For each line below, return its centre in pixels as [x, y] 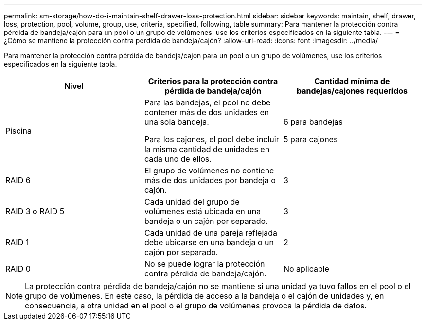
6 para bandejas [313, 122]
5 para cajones [311, 139]
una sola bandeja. [177, 122]
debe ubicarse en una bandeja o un [209, 242]
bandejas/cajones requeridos [352, 91]
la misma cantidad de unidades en [207, 149]
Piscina [18, 131]
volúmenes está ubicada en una [203, 211]
